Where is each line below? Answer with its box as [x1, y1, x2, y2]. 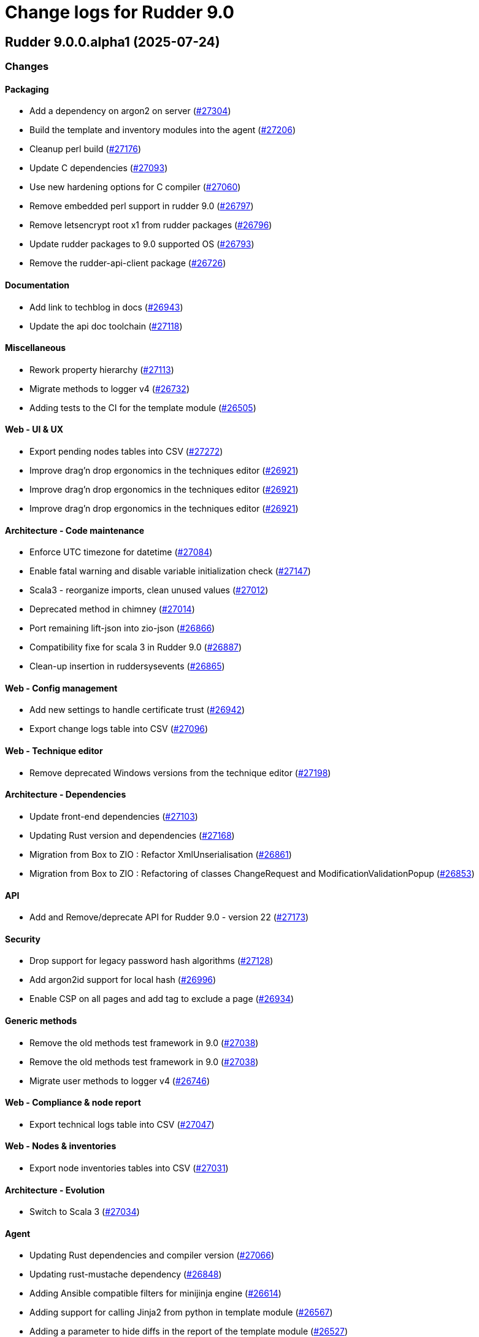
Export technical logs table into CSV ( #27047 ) [29, 1119, 215, 1130]
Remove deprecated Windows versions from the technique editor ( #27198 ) [29, 767, 331, 778]
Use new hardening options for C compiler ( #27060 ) [29, 182, 241, 193]
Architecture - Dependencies [5, 789, 126, 800]
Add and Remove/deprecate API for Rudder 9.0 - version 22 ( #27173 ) [29, 912, 309, 923]
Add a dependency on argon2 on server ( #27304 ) [29, 106, 231, 117]
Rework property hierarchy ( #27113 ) [29, 364, 174, 375]
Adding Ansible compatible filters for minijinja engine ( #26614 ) [29, 1288, 282, 1299]
